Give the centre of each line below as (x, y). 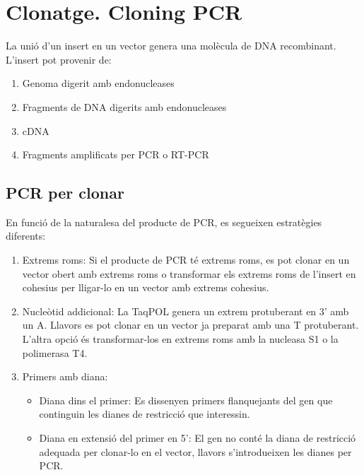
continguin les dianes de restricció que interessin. (145, 414)
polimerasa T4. (55, 352)
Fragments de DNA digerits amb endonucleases (124, 106)
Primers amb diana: (65, 376)
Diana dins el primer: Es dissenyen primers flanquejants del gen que (186, 400)
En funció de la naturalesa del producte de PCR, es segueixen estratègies (164, 222)
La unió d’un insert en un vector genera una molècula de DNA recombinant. (171, 46)
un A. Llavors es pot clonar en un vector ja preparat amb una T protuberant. (190, 325)
